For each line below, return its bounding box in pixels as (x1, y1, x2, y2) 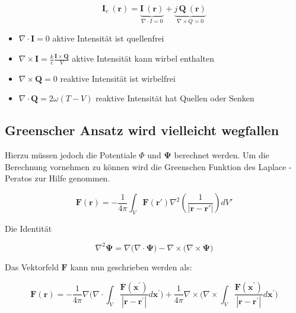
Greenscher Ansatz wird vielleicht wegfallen (5, 121, 279, 139)
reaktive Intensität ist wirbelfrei (60, 72, 176, 84)
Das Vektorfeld (5, 260, 59, 273)
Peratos (5, 172, 32, 184)
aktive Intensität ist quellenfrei (52, 32, 164, 44)
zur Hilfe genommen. (34, 172, 110, 184)
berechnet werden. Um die (174, 149, 269, 161)
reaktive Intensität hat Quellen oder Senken (96, 92, 254, 104)
